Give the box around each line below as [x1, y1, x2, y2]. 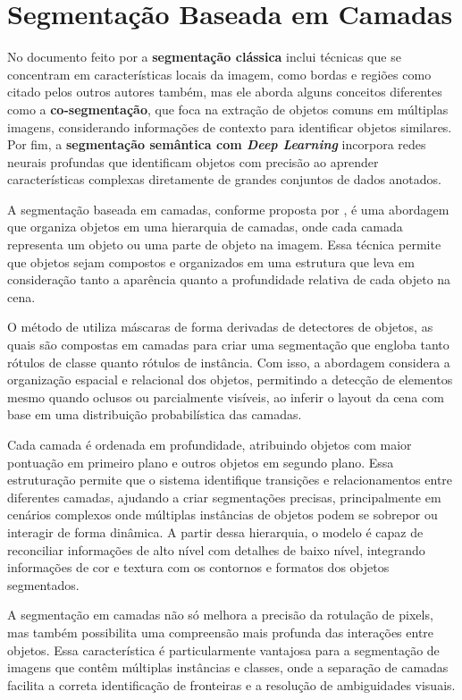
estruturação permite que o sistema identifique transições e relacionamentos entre [7, 470, 453, 489]
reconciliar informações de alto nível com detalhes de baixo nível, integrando [7, 540, 425, 559]
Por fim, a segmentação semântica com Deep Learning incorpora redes [7, 135, 426, 154]
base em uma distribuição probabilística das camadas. [7, 405, 302, 424]
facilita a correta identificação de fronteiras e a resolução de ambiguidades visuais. [7, 675, 456, 694]
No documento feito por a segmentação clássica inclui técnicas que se [7, 47, 401, 66]
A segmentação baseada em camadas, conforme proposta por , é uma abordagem [7, 199, 449, 218]
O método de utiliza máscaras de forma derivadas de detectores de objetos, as [7, 317, 433, 336]
